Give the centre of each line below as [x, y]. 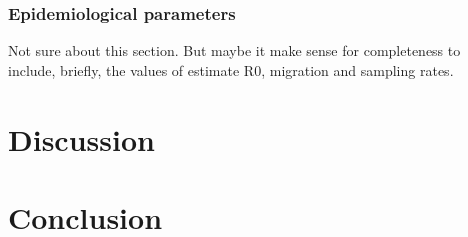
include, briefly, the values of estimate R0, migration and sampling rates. [231, 69]
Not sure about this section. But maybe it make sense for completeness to [234, 50]
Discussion [81, 138]
